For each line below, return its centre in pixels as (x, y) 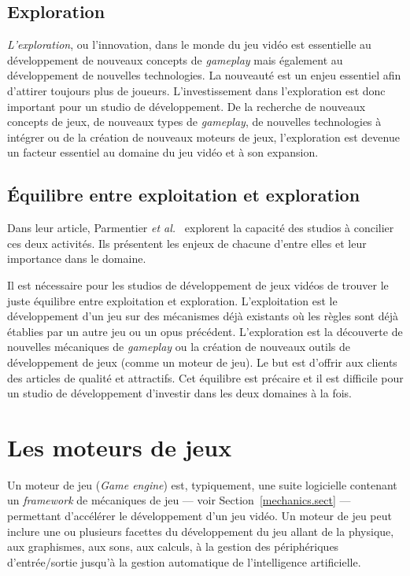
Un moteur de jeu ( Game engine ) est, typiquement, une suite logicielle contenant (202, 484)
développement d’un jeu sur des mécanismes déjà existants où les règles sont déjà (203, 316)
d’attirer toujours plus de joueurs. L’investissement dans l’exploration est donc (196, 90)
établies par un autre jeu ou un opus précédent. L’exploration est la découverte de (205, 331)
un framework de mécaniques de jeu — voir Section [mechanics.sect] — (179, 500)
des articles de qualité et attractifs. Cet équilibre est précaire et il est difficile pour (205, 377)
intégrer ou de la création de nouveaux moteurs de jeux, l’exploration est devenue (203, 137)
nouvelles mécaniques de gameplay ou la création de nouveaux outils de (179, 347)
